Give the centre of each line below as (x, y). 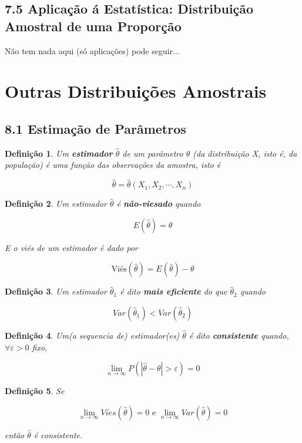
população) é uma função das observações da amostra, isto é (113, 165)
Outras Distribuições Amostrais (136, 91)
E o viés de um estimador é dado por (71, 247)
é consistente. (58, 434)
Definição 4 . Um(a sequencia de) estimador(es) (92, 335)
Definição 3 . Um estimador (56, 291)
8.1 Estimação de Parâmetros (95, 128)
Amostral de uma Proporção (93, 26)
